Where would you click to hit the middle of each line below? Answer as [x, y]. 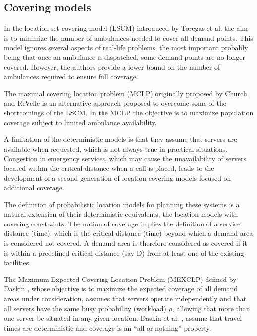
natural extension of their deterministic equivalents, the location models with [121, 214]
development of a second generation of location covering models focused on [118, 178]
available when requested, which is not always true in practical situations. [116, 148]
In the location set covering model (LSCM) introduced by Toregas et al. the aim [126, 28]
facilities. [18, 262]
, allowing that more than [211, 308]
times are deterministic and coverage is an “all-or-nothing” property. [108, 327]
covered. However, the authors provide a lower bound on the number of [112, 67]
